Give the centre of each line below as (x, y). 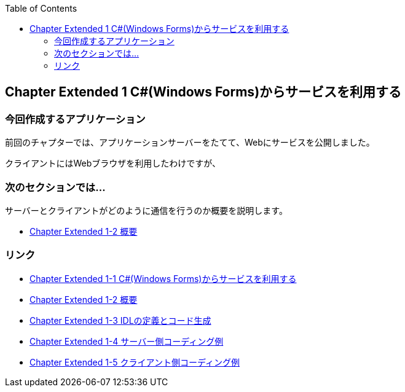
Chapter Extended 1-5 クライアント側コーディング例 (135, 362)
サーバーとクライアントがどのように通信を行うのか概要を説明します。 (146, 210)
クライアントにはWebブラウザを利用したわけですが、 (113, 163)
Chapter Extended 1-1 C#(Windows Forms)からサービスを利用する (163, 278)
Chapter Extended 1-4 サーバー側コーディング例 (127, 341)
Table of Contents (41, 8)
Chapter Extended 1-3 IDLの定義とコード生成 (120, 320)
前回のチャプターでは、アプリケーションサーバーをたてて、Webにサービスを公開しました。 (190, 143)
